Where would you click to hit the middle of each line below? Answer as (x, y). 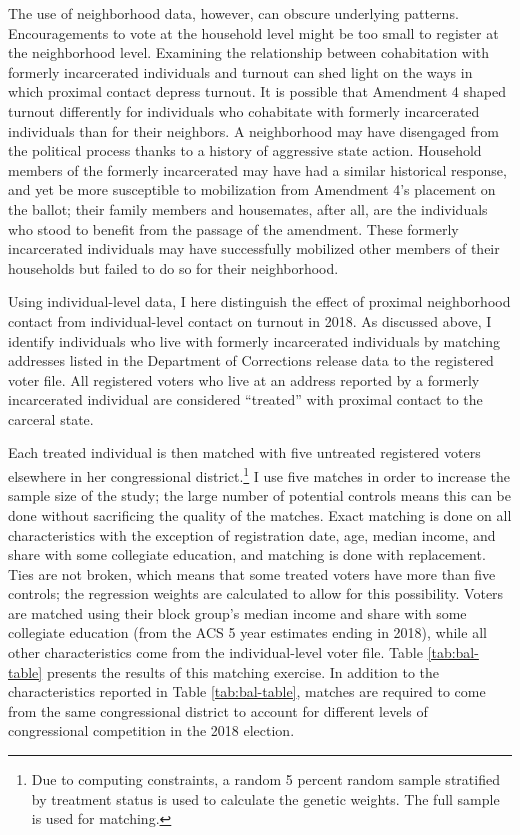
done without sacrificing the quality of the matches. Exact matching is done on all (260, 514)
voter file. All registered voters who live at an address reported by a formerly (244, 379)
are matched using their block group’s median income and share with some (237, 612)
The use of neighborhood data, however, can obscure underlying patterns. (233, 13)
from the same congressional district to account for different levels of (218, 710)
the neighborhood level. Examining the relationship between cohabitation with (249, 52)
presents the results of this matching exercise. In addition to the (243, 671)
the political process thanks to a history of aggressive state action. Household (245, 150)
